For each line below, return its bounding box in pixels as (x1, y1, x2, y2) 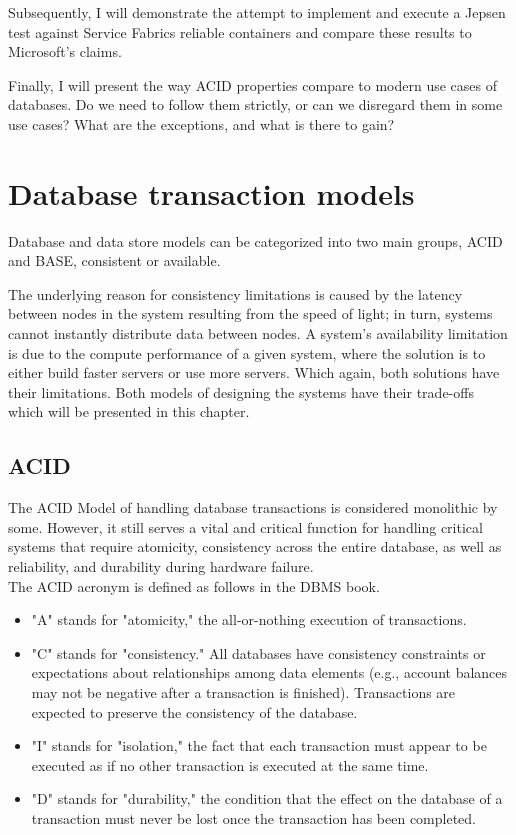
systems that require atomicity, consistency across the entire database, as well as (8, 536, 502, 557)
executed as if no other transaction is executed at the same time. (31, 754, 429, 775)
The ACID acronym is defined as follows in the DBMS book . (8, 575, 380, 596)
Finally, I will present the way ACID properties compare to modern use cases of (8, 74, 497, 95)
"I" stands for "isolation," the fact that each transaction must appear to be (31, 735, 487, 756)
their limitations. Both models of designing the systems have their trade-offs (8, 381, 474, 402)
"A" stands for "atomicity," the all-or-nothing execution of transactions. (31, 609, 467, 630)
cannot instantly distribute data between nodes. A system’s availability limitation (8, 323, 508, 344)
